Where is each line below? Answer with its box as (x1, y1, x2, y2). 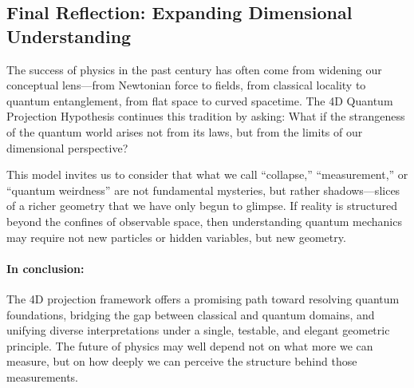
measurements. (6, 368, 79, 385)
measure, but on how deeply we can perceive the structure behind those (6, 353, 357, 370)
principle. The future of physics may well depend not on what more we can (6, 337, 373, 354)
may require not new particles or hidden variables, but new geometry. (6, 228, 346, 245)
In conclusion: (6, 259, 85, 276)
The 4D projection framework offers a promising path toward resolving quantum (6, 290, 400, 307)
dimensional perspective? (6, 139, 128, 156)
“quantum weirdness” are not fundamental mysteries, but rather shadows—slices (6, 181, 400, 198)
